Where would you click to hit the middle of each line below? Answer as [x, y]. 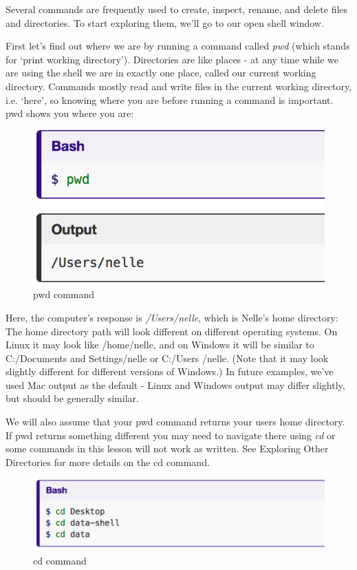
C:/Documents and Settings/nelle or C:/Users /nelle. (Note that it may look [167, 358]
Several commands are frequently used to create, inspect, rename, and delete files [177, 9]
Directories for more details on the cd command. [108, 462]
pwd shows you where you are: [70, 113]
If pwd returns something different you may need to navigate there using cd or [171, 435]
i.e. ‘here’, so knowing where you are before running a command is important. [170, 99]
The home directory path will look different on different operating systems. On [172, 331]
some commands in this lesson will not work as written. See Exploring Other [167, 448]
